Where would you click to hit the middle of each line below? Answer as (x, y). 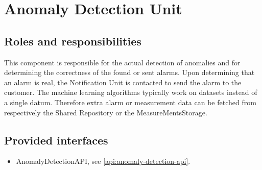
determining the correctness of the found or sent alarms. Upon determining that (129, 72)
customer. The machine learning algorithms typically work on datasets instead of (131, 92)
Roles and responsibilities (73, 41)
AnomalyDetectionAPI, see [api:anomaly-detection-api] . (103, 161)
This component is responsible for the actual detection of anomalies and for (122, 62)
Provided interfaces (56, 140)
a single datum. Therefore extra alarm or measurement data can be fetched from (130, 102)
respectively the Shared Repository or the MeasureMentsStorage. (106, 112)
